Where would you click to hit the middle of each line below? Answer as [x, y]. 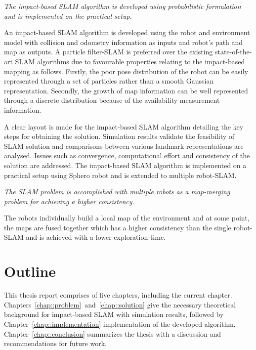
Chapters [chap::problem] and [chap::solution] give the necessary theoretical [120, 304]
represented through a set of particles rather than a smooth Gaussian [109, 81]
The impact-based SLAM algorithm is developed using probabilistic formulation [123, 6]
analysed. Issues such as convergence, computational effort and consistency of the [127, 155]
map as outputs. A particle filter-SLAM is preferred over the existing [108, 52]
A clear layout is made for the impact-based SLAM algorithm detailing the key [124, 126]
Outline [30, 271]
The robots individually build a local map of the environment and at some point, [127, 218]
